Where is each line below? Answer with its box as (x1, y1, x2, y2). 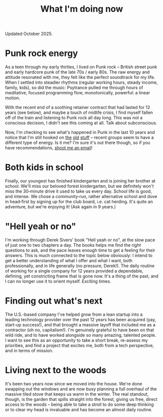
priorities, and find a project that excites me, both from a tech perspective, (5, 342, 154, 348)
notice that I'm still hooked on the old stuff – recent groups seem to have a (5, 135, 154, 141)
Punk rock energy (5, 48, 78, 59)
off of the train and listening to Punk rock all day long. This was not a (5, 115, 143, 121)
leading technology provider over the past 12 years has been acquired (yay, (5, 316, 157, 322)
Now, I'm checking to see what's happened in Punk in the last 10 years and (5, 129, 155, 135)
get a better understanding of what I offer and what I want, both (5, 258, 133, 263)
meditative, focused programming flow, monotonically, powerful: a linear (5, 90, 150, 96)
